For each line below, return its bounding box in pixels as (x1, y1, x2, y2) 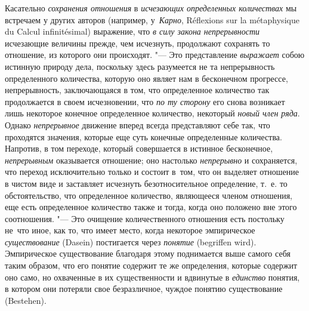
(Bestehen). (5, 294, 47, 306)
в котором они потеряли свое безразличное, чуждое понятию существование (5, 282, 283, 295)
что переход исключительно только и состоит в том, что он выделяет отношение (5, 165, 299, 178)
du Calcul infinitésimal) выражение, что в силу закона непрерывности (5, 25, 260, 38)
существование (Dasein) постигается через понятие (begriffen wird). (5, 235, 257, 248)
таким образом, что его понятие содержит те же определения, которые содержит (5, 259, 298, 272)
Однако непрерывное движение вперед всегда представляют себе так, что (5, 118, 270, 131)
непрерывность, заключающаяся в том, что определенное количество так (5, 84, 270, 96)
